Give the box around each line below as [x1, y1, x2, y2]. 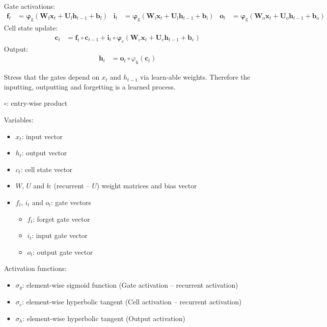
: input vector [22, 131, 63, 141]
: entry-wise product [6, 98, 68, 108]
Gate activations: [4, 1, 55, 11]
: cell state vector [21, 164, 73, 174]
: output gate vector [32, 246, 93, 257]
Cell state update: [4, 23, 58, 33]
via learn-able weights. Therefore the [140, 72, 250, 82]
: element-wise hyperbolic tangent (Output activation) [23, 313, 186, 324]
